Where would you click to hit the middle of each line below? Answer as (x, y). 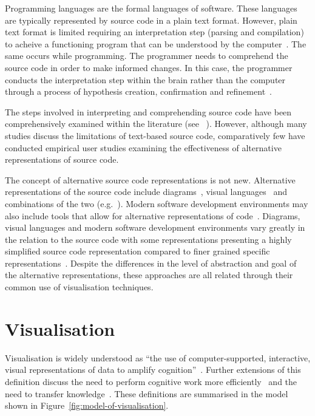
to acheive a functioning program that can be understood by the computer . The (156, 43)
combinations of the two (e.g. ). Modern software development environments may (157, 203)
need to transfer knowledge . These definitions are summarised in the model (147, 393)
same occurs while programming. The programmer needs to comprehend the (147, 56)
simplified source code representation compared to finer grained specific (137, 251)
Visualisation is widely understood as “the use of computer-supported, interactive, (158, 357)
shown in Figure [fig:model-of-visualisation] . (87, 405)
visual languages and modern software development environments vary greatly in (155, 227)
